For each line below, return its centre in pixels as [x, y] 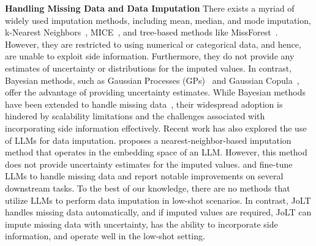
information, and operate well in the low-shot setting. [105, 236]
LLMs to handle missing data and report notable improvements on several [144, 176]
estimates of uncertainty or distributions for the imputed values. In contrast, [149, 68]
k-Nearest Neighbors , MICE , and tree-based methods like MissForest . [141, 32]
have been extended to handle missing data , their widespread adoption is [144, 104]
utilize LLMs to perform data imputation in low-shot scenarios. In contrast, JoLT [158, 200]
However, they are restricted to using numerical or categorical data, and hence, [153, 44]
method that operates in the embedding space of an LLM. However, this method [156, 152]
